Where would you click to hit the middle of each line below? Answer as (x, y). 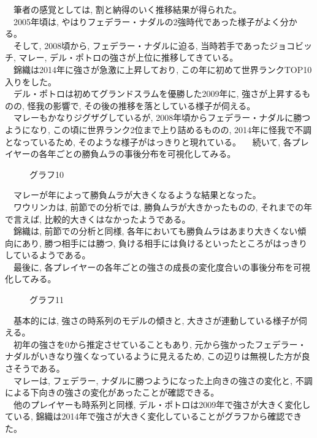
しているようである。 (48, 255)
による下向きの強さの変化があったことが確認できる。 (112, 392)
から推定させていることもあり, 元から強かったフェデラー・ (188, 344)
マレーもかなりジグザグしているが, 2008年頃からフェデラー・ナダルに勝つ (162, 117)
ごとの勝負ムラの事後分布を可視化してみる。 (146, 154)
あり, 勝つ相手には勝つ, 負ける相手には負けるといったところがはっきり (165, 243)
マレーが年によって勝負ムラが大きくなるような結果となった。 (137, 195)
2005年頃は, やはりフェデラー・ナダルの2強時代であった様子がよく (147, 21)
